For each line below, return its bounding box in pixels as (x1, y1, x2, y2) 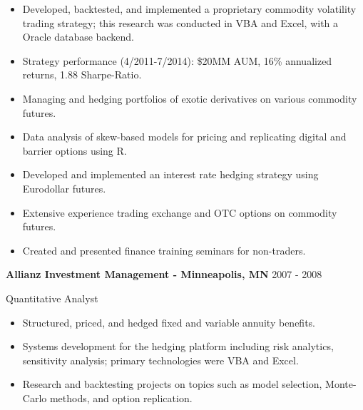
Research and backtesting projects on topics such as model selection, (22, 376, 322, 391)
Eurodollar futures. (22, 180, 106, 195)
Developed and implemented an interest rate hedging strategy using (22, 167, 319, 182)
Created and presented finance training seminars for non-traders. (22, 242, 306, 257)
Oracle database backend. (22, 29, 134, 44)
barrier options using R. (22, 143, 127, 158)
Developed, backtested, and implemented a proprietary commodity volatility (22, 1, 357, 16)
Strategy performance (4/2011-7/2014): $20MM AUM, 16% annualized (22, 53, 332, 68)
